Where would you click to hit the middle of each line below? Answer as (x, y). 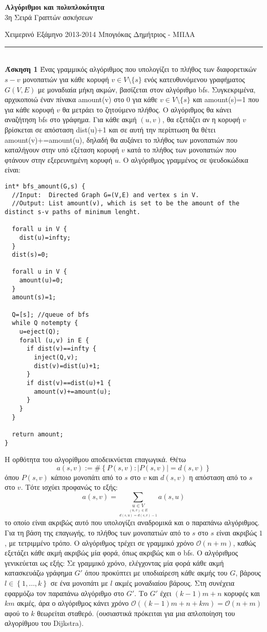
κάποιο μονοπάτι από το (87, 477)
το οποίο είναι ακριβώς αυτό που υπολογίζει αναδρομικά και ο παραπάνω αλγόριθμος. (132, 522)
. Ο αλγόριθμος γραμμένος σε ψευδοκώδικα (183, 159)
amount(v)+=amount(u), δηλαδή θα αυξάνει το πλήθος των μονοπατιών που (121, 139)
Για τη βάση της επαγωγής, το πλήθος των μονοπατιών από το (97, 533)
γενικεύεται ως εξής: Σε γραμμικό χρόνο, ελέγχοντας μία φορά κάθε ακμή (114, 562)
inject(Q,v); (56, 358)
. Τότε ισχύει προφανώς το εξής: (69, 487)
